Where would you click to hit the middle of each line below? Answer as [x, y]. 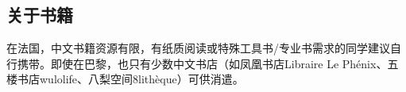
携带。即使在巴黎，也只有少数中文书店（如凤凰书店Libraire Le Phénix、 [202, 63]
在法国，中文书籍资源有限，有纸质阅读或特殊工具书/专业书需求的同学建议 [198, 48]
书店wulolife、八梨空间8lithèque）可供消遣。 [130, 79]
